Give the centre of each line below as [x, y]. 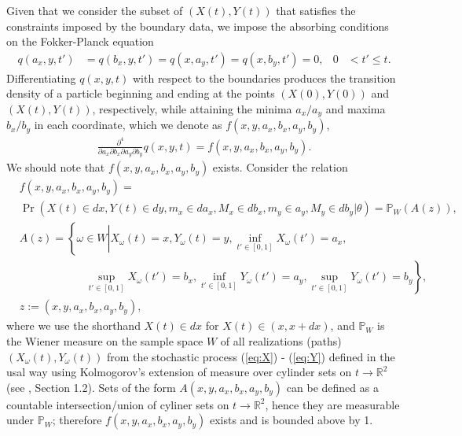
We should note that [56, 167]
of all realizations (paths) [281, 341]
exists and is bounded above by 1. [291, 420]
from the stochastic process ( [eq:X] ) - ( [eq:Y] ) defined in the [251, 356]
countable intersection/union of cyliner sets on [118, 404]
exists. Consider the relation [280, 167]
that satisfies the [316, 10]
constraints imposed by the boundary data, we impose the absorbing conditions [198, 26]
